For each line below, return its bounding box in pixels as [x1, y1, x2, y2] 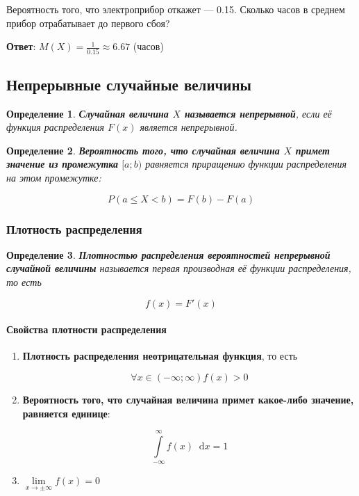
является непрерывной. [140, 120, 237, 134]
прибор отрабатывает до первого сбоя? [6, 15, 170, 30]
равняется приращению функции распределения [145, 157, 347, 171]
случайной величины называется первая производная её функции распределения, [6, 261, 351, 275]
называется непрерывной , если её [184, 106, 332, 120]
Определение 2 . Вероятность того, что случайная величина [6, 143, 280, 157]
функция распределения [6, 120, 105, 134]
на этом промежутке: [6, 170, 101, 185]
